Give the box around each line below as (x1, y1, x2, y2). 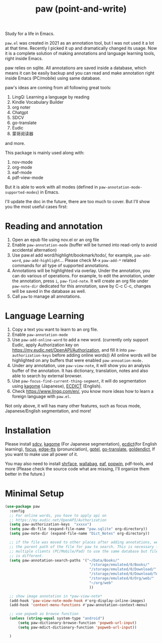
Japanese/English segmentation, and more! (5, 408, 92, 414)
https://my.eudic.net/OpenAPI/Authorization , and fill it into (12, 347, 127, 353)
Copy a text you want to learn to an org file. (12, 326, 98, 333)
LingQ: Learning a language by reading (12, 94, 90, 100)
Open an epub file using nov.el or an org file (12, 237, 99, 243)
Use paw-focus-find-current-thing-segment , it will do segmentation (12, 378, 146, 384)
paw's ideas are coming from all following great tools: (5, 85, 112, 91)
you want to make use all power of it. (5, 451, 78, 457)
